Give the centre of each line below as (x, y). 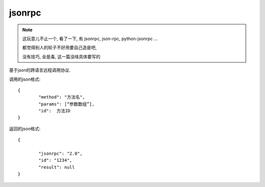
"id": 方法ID (54, 111)
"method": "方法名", (62, 97)
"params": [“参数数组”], (66, 104)
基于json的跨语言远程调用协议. (40, 70)
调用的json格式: (25, 79)
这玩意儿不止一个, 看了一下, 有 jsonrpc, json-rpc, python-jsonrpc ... (90, 39)
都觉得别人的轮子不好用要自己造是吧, (60, 48)
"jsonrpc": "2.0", (61, 154)
